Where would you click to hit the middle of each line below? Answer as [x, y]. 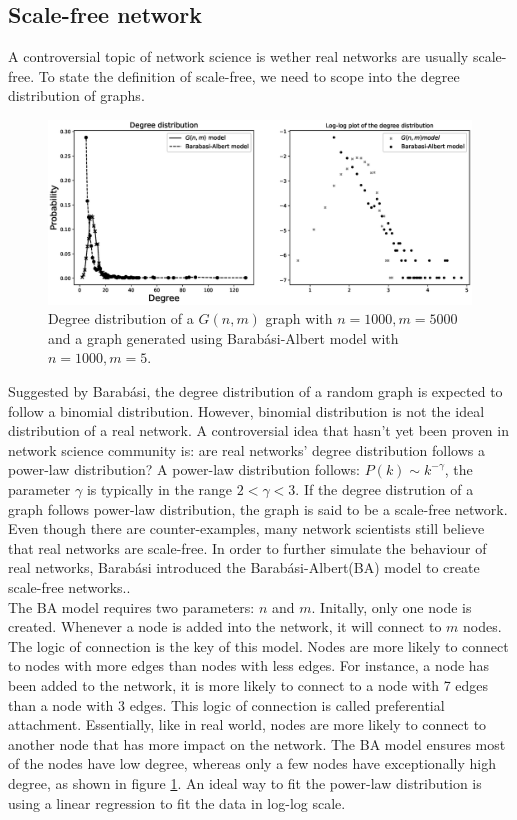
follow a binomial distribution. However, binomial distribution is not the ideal [246, 410]
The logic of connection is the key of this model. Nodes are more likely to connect [258, 645]
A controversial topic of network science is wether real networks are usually [238, 56]
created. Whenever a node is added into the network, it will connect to [225, 626]
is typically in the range [159, 489]
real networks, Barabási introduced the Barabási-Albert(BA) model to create [244, 567]
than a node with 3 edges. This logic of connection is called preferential [226, 704]
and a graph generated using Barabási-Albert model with [223, 337]
